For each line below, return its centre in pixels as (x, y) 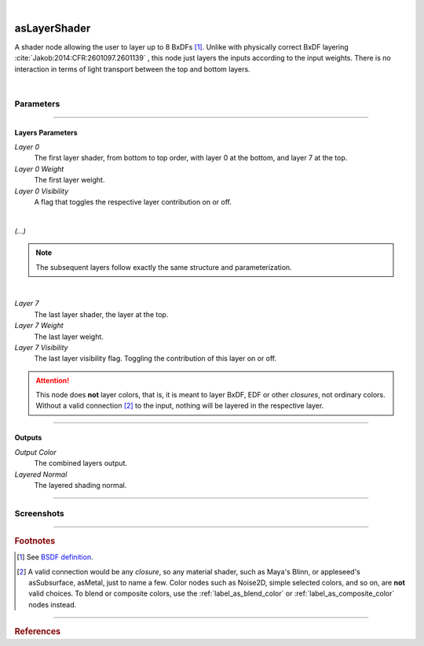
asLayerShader (53, 28)
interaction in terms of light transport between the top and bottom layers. (132, 69)
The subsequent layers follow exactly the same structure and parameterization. (164, 267)
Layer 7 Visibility (41, 347)
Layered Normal (41, 474)
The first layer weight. (69, 180)
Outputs (28, 437)
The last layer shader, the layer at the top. (101, 314)
